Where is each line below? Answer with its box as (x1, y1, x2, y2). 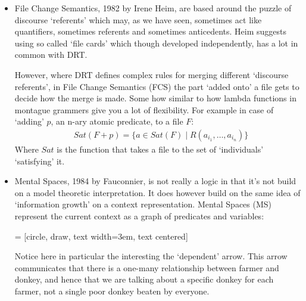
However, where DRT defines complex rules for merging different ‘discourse (14, 68, 289, 80)
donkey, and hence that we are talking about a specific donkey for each (14, 273, 274, 286)
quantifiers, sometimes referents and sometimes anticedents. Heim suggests (14, 25, 286, 38)
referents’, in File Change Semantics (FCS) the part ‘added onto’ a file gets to (14, 80, 299, 92)
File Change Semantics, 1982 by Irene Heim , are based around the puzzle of (14, 2, 292, 14)
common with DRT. (14, 48, 88, 61)
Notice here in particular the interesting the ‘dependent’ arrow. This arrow (14, 250, 288, 262)
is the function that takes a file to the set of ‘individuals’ (57, 142, 264, 155)
